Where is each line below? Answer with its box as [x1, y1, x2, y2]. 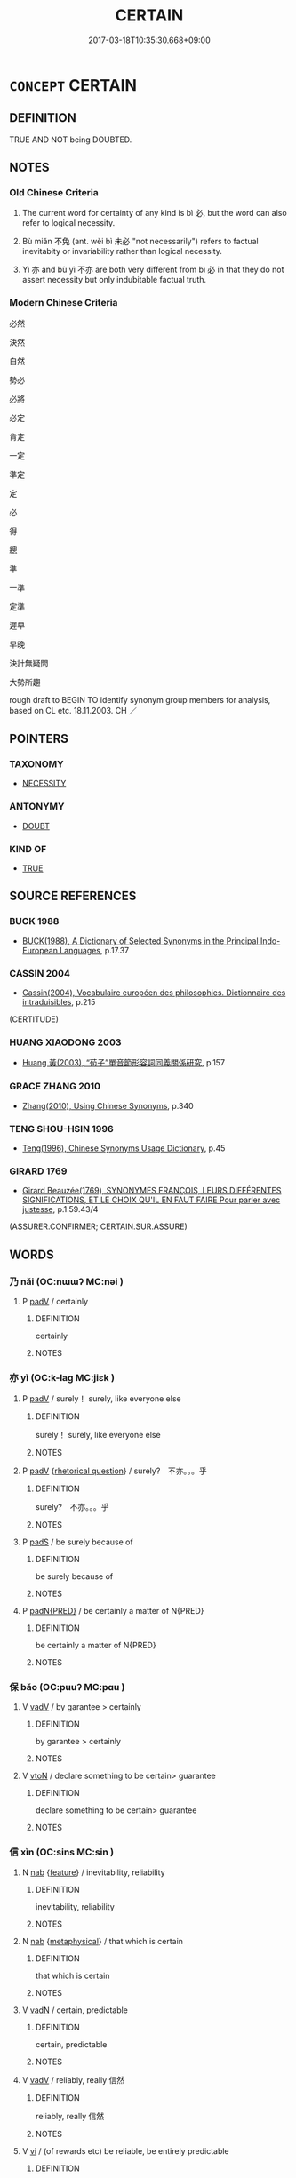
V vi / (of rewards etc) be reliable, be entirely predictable [21, 2145, 229, 2156]
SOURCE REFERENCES [9, 889, 137, 904]
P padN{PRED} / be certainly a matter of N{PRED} [21, 1606, 204, 1616]
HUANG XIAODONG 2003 [9, 1036, 122, 1049]
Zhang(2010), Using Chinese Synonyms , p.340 [21, 1100, 194, 1111]
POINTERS [9, 731, 69, 746]
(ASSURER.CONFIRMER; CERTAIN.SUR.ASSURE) [9, 1221, 188, 1232]
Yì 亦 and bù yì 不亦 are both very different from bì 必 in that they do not [21, 264, 284, 275]
